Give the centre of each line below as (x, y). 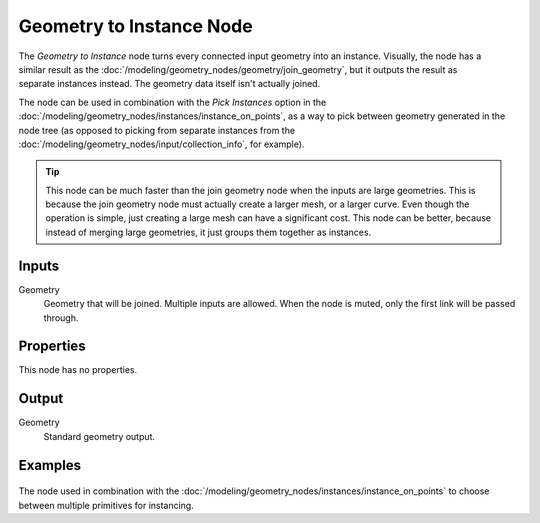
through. (61, 317)
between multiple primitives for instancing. (106, 505)
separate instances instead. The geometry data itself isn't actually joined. (169, 84)
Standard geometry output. (99, 436)
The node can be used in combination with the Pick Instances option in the (172, 102)
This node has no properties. (78, 370)
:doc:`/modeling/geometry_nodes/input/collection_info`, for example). (161, 144)
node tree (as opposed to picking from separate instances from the (156, 130)
